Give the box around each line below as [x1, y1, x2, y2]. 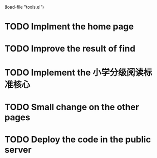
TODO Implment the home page [4, 21, 134, 32]
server [4, 144, 32, 155]
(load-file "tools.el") [4, 4, 44, 10]
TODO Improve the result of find [4, 43, 136, 54]
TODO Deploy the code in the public [4, 134, 151, 145]
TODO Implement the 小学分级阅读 [4, 67, 144, 78]
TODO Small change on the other [4, 101, 139, 112]
